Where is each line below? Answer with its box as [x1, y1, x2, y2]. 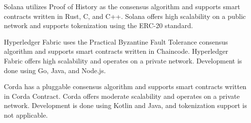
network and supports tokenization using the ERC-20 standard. [4, 20, 193, 31]
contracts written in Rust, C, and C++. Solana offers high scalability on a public [4, 11, 246, 21]
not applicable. [4, 109, 48, 120]
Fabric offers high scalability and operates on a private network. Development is [4, 55, 242, 65]
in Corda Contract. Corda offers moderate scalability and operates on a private [4, 91, 240, 101]
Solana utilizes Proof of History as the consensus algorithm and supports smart [4, 1, 240, 11]
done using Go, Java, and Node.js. [4, 65, 106, 75]
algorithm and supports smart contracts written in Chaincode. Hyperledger [4, 46, 229, 56]
